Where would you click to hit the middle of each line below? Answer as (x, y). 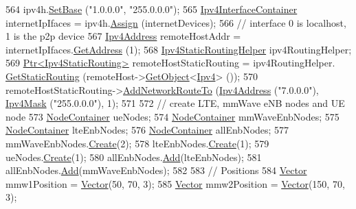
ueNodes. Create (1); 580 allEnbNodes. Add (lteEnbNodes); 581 (134, 157)
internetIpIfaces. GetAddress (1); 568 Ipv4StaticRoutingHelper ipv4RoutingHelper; (179, 49)
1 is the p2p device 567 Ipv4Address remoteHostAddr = (123, 36)
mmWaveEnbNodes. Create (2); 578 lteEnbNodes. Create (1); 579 (137, 143)
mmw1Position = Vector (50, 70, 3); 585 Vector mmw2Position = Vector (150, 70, (175, 183)
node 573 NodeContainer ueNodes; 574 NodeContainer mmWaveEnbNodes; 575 (173, 116)
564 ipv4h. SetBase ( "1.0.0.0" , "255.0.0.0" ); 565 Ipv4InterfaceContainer (152, 9)
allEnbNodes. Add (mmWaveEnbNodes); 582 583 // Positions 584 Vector (156, 170)
